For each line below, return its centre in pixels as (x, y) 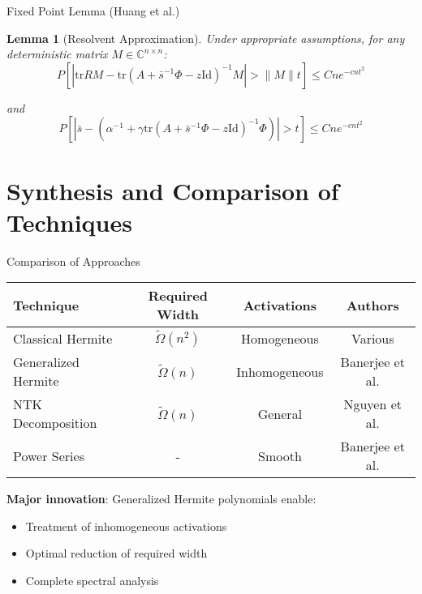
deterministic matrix (57, 54)
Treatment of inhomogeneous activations (126, 526)
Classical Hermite (63, 339)
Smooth (280, 455)
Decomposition (55, 423)
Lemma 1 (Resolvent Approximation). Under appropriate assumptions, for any (206, 38)
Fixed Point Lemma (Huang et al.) (93, 11)
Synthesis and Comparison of (173, 190)
